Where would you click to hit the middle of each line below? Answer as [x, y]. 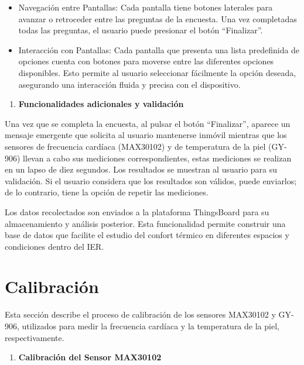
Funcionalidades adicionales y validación [101, 104]
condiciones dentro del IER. [54, 246]
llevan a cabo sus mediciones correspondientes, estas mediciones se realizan [157, 158]
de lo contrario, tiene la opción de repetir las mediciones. [107, 192]
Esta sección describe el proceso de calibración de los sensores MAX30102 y [140, 314]
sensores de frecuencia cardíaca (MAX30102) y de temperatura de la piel [135, 146]
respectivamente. [35, 337]
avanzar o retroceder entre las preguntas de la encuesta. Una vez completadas [158, 18]
